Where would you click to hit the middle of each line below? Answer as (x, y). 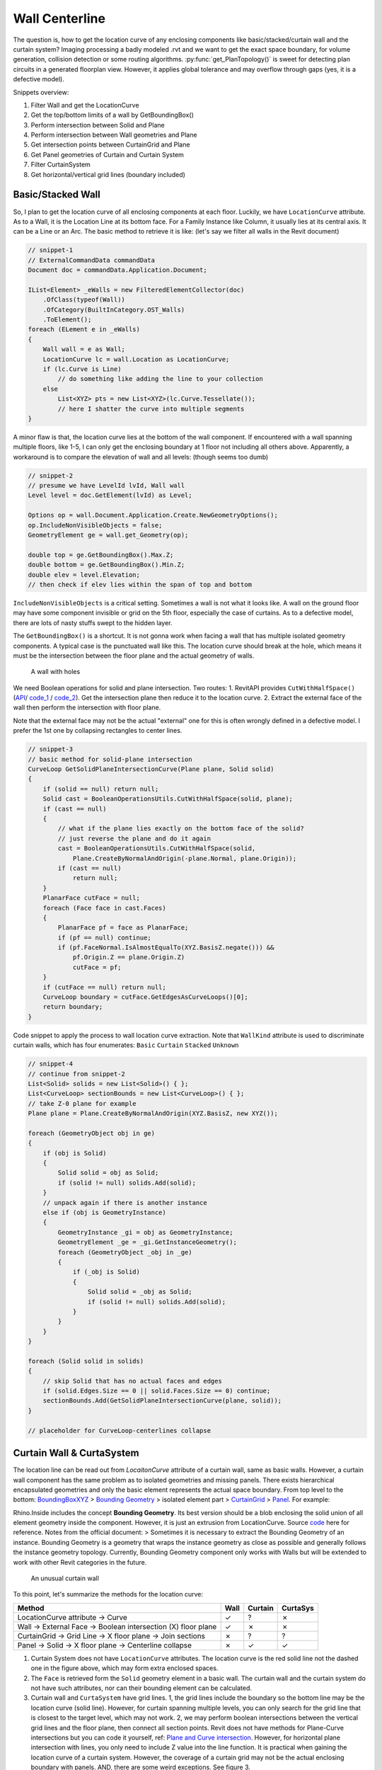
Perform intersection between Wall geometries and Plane (114, 135)
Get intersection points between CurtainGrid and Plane (110, 144)
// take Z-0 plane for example (82, 1103)
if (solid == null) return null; (101, 789)
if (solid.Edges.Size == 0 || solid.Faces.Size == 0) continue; (157, 1391)
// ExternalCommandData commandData (92, 260)
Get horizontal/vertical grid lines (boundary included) (108, 174)
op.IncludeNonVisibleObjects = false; (95, 525)
